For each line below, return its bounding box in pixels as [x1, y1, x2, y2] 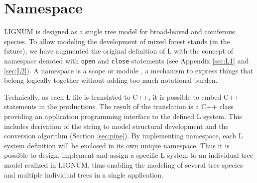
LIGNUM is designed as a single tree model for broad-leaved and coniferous [4, 26, 235, 37]
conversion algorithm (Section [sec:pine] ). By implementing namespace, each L [4, 130, 243, 141]
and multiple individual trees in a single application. [4, 169, 163, 180]
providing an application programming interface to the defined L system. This [4, 111, 242, 121]
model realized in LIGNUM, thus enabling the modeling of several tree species [4, 159, 243, 170]
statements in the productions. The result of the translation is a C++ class [4, 101, 234, 112]
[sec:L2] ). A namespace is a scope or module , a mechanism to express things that [4, 65, 254, 75]
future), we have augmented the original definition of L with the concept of [4, 46, 233, 56]
